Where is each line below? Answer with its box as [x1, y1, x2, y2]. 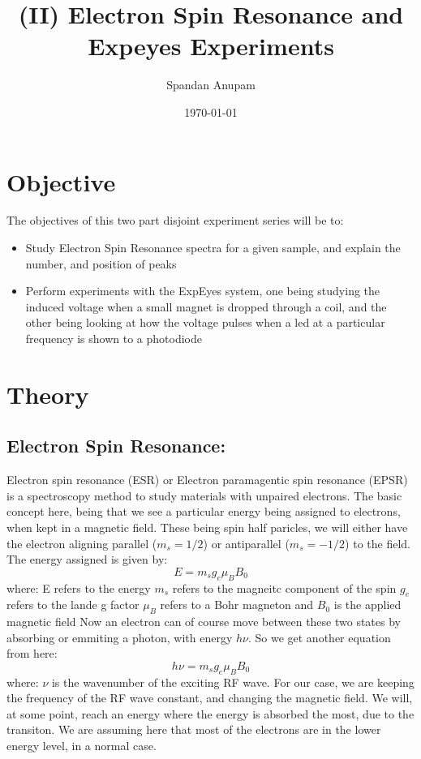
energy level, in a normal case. [6, 737, 157, 754]
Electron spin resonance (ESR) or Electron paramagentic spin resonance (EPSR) [6, 471, 408, 488]
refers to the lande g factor [6, 596, 140, 613]
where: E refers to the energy [6, 579, 151, 596]
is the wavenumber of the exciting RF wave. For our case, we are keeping [51, 673, 415, 690]
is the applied [333, 596, 402, 613]
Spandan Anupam [166, 76, 256, 93]
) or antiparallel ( [203, 534, 290, 551]
